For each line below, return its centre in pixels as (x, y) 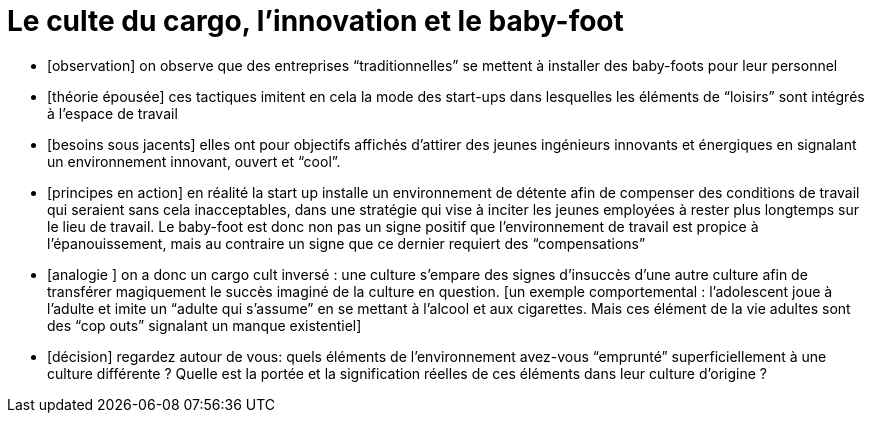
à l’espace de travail (112, 113)
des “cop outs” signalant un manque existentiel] (204, 325)
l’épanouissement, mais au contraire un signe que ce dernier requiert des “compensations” (346, 243)
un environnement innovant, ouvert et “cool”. (194, 161)
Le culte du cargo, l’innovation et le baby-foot (315, 21)
